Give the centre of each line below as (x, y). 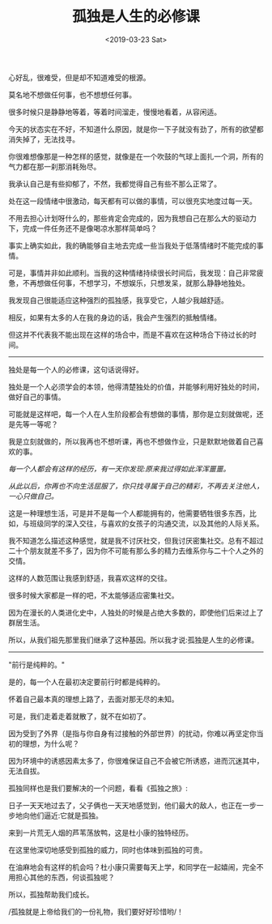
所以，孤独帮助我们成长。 (51, 894)
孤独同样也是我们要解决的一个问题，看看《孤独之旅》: (98, 788)
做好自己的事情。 (37, 397)
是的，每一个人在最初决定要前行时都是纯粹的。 (86, 682)
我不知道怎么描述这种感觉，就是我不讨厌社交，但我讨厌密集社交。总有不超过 (136, 540)
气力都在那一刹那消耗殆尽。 (55, 166)
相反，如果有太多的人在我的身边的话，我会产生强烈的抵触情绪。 (115, 317)
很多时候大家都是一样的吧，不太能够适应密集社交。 (93, 595)
